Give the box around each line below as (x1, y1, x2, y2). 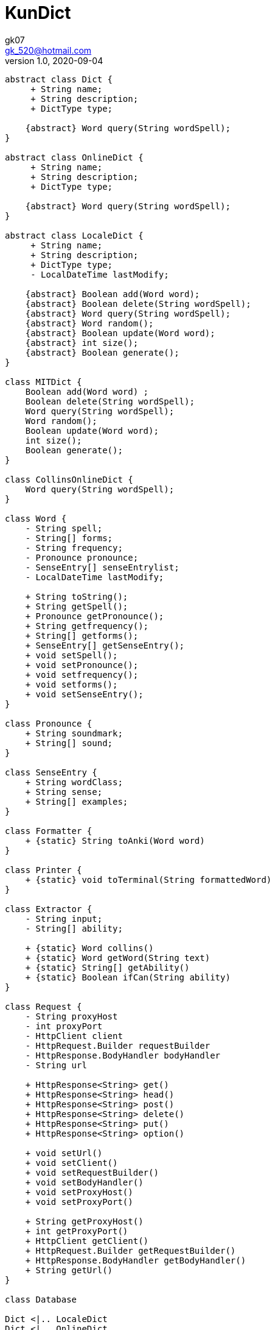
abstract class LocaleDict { (5, 230, 144, 240)
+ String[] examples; (25, 796, 128, 807)
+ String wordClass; (25, 777, 123, 787)
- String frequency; (25, 542, 123, 553)
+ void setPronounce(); (25, 660, 139, 670)
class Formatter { (5, 825, 92, 836)
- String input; (25, 913, 103, 924)
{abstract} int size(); (25, 337, 139, 348)
